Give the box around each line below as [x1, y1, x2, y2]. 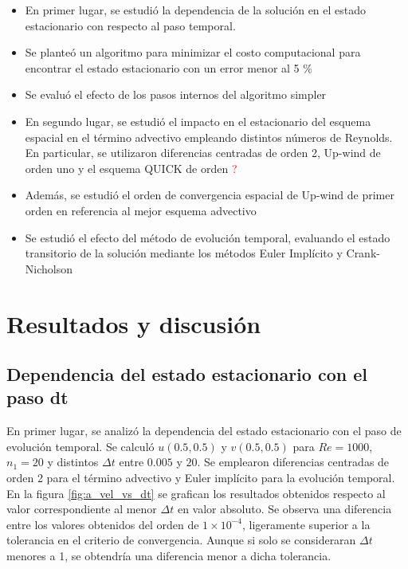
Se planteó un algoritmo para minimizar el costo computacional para [25, 44, 361, 61]
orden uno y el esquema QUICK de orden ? [25, 159, 237, 176]
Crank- [346, 245, 380, 261]
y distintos [47, 453, 99, 470]
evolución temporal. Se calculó [6, 438, 155, 454]
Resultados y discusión [6, 307, 261, 339]
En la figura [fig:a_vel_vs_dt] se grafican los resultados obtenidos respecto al [6, 485, 386, 501]
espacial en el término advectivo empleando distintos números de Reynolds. [25, 128, 393, 145]
